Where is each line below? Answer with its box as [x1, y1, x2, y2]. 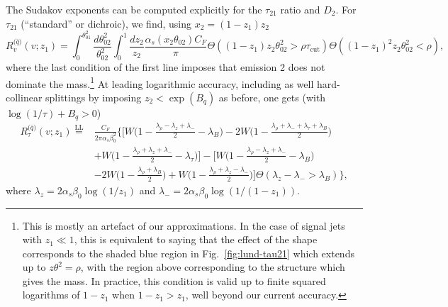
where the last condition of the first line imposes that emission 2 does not [6, 60, 325, 74]
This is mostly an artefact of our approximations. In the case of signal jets [22, 218, 345, 233]
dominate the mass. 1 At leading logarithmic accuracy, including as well [6, 74, 314, 91]
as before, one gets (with [218, 89, 326, 104]
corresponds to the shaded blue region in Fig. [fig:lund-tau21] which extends [22, 245, 354, 260]
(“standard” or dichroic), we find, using [21, 16, 191, 30]
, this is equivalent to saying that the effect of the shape [74, 232, 318, 247]
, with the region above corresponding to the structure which [80, 259, 345, 274]
